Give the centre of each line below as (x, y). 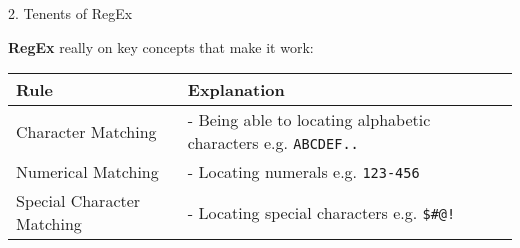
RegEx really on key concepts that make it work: (161, 46)
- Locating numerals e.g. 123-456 (303, 172)
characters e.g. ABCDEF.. (273, 143)
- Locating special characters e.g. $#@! (321, 212)
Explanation (236, 90)
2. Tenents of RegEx (70, 13)
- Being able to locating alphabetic (309, 120)
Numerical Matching (87, 172)
